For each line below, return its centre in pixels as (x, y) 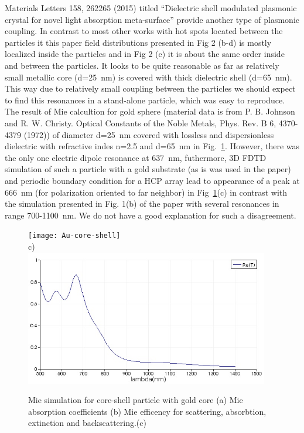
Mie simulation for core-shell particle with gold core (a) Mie (136, 400)
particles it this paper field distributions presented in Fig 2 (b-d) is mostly (138, 42)
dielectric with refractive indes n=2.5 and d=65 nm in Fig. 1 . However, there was (152, 146)
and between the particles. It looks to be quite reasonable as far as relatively (142, 65)
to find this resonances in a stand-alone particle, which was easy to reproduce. (145, 100)
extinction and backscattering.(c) (87, 423)
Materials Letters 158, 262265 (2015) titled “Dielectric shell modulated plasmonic (151, 8)
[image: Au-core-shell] (74, 236)
